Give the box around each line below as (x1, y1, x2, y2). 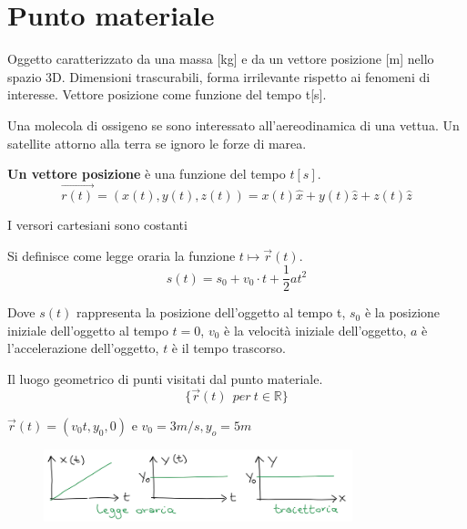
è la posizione (364, 303, 441, 322)
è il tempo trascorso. (171, 338, 286, 358)
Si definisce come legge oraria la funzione (7, 245, 236, 264)
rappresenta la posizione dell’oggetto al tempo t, (76, 303, 346, 322)
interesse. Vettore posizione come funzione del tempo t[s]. (7, 85, 327, 104)
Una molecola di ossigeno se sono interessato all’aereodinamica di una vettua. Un (7, 115, 460, 134)
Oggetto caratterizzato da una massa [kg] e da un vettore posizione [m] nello (7, 49, 434, 68)
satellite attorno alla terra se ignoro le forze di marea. (7, 133, 307, 152)
